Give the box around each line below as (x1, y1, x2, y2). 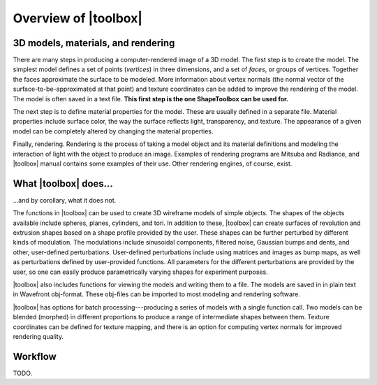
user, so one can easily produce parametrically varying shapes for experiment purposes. (13, 268, 268, 276)
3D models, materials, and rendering (13, 37, 175, 49)
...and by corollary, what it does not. (13, 196, 117, 204)
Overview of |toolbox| (13, 10, 143, 26)
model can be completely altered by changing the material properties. (13, 126, 214, 136)
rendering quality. (13, 332, 64, 340)
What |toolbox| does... (13, 177, 113, 189)
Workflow (13, 350, 57, 363)
